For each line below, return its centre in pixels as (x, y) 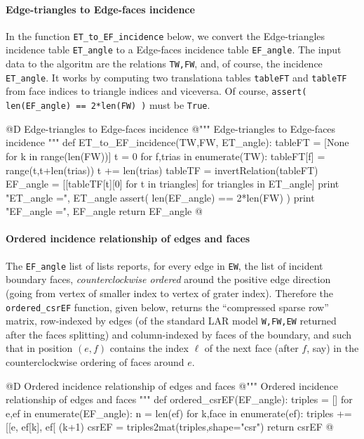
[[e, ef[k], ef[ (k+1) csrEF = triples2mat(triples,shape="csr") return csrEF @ (170, 427)
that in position (39, 348)
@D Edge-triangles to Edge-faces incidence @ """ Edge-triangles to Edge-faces (171, 128)
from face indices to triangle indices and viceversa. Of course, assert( (156, 91)
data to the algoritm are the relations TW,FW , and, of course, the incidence (164, 64)
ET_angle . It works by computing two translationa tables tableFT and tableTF (176, 77)
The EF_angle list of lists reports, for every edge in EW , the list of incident (164, 265)
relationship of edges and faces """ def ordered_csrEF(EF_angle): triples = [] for (179, 399)
